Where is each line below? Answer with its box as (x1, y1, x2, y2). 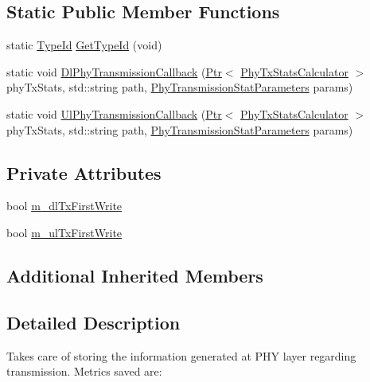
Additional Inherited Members (6, 263, 263, 287)
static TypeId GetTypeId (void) (6, 37, 162, 53)
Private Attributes (6, 160, 162, 185)
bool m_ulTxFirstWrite (6, 224, 123, 240)
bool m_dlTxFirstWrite (6, 197, 123, 214)
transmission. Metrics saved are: (6, 363, 162, 380)
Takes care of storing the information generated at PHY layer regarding (6, 347, 356, 364)
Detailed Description (6, 310, 181, 334)
